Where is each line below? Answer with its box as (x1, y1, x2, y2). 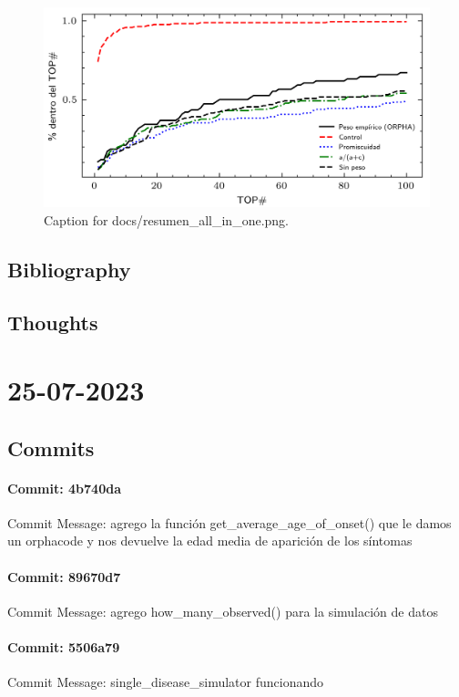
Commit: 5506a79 (7, 637, 120, 656)
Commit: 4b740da (7, 478, 121, 497)
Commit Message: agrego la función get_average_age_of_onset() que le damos (7, 513, 452, 532)
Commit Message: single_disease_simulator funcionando (7, 672, 323, 692)
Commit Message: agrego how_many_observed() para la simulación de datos (7, 601, 438, 620)
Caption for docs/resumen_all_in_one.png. (44, 210, 289, 229)
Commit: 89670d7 (7, 567, 121, 586)
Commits (7, 433, 95, 462)
